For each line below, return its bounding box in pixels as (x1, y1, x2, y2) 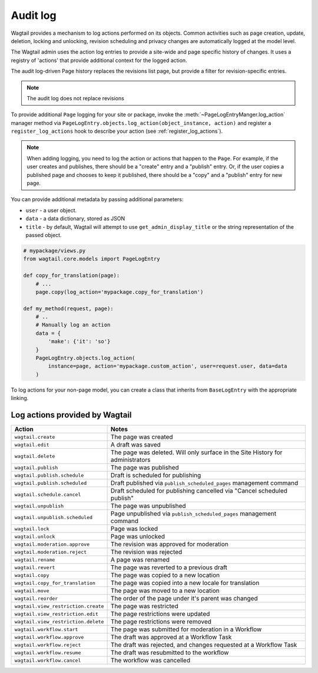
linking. (11, 395, 29, 402)
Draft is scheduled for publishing (110, 471, 201, 480)
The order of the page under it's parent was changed (110, 595, 259, 603)
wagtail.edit (14, 441, 49, 448)
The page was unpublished (110, 502, 186, 510)
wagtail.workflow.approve (14, 634, 84, 640)
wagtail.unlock (14, 533, 55, 540)
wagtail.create (14, 434, 55, 440)
